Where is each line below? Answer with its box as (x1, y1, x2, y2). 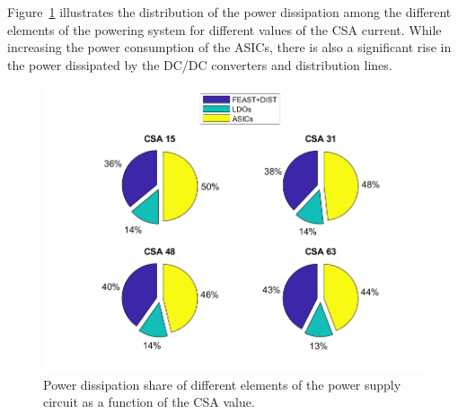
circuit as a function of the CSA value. (43, 392, 255, 411)
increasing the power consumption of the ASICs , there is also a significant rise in (7, 38, 452, 57)
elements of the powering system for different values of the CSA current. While (7, 20, 442, 39)
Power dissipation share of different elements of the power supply (43, 374, 401, 393)
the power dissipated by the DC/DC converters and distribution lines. (7, 55, 392, 74)
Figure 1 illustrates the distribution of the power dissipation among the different (7, 3, 452, 21)
